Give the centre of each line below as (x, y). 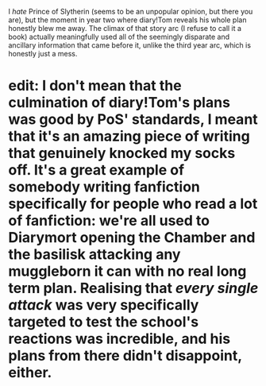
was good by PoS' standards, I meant (133, 120)
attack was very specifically (104, 305)
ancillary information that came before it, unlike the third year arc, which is (130, 45)
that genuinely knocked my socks (122, 153)
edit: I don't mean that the (95, 86)
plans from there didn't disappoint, (125, 356)
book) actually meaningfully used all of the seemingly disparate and (119, 37)
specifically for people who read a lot (133, 204)
